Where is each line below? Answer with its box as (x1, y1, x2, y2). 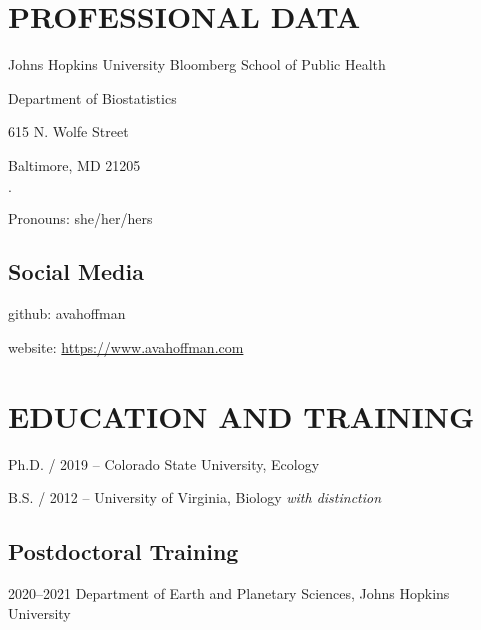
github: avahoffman (8, 303, 126, 324)
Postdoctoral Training (8, 536, 239, 567)
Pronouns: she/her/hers (8, 207, 153, 228)
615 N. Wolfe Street (8, 121, 129, 142)
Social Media (8, 256, 144, 287)
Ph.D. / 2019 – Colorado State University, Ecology (8, 453, 320, 474)
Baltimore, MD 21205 (8, 154, 141, 175)
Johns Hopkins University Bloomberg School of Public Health (8, 54, 386, 75)
